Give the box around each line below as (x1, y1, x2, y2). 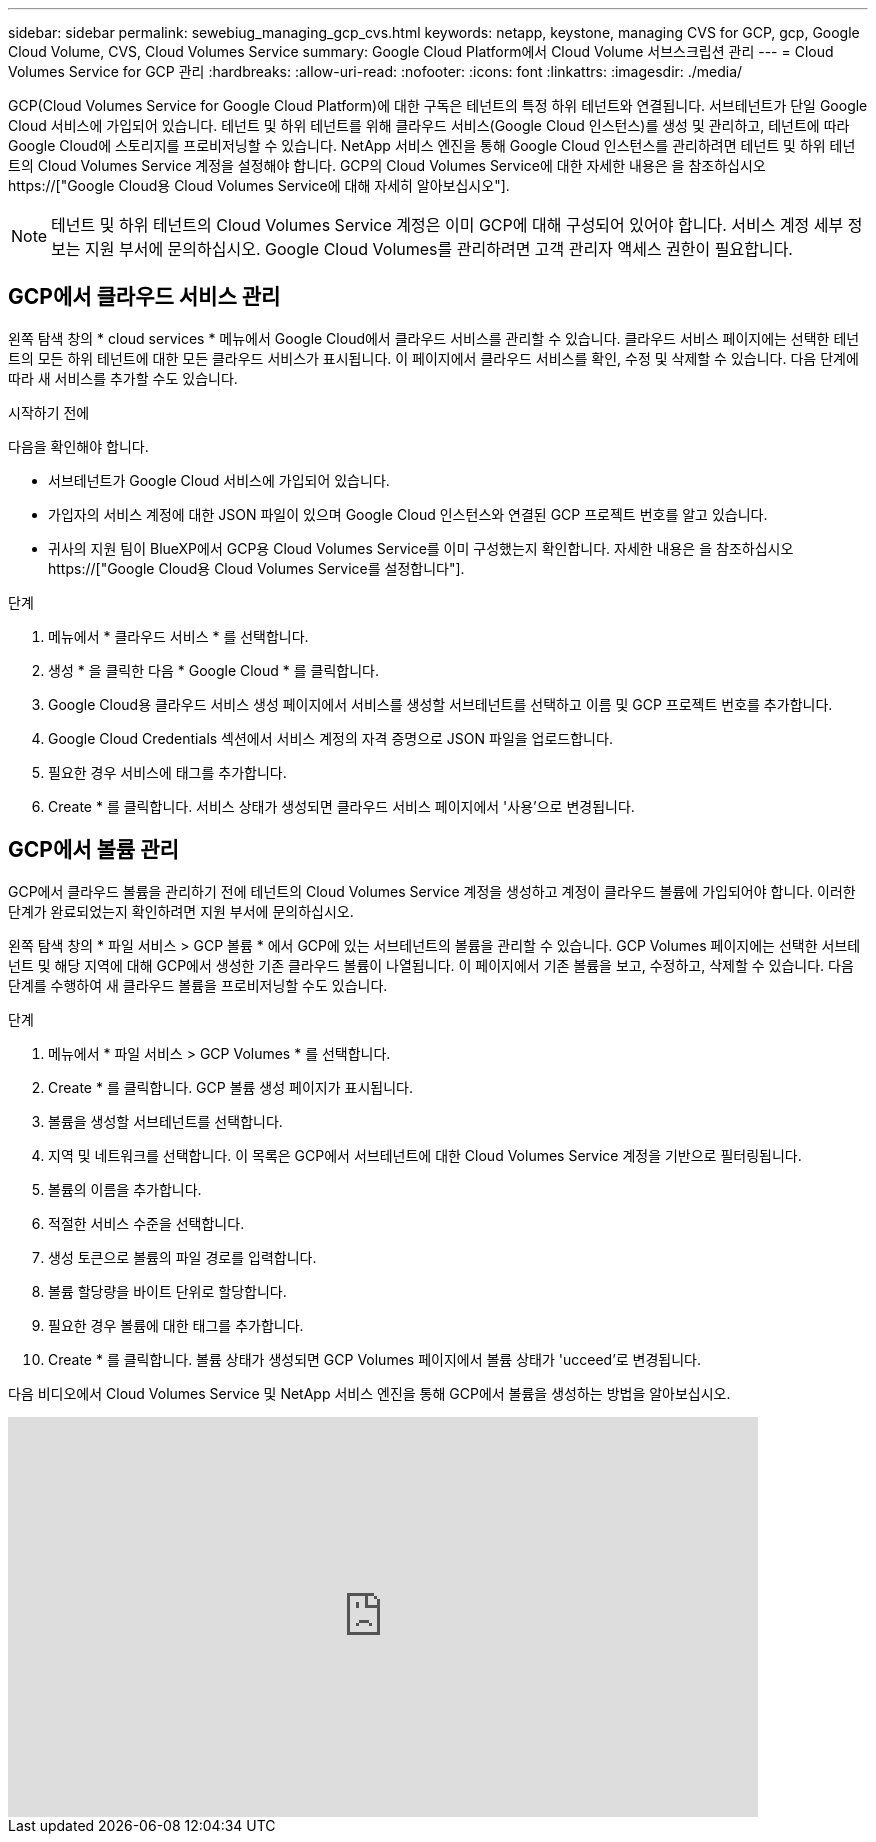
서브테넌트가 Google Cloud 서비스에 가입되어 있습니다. (48, 471, 390, 489)
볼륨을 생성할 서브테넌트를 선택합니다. (48, 1112, 283, 1130)
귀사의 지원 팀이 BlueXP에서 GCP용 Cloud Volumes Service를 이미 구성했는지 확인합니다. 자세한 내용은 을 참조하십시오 (48, 539, 794, 557)
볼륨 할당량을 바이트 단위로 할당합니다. (48, 1282, 287, 1300)
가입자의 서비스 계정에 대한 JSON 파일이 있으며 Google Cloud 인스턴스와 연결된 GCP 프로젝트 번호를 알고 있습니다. (48, 505, 768, 523)
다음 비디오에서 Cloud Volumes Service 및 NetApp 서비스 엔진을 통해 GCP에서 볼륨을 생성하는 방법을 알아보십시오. (8, 1384, 731, 1402)
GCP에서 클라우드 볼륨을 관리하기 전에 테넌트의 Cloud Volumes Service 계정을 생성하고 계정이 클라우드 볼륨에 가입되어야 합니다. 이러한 (8, 882, 856, 900)
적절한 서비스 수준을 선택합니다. (48, 1214, 245, 1232)
